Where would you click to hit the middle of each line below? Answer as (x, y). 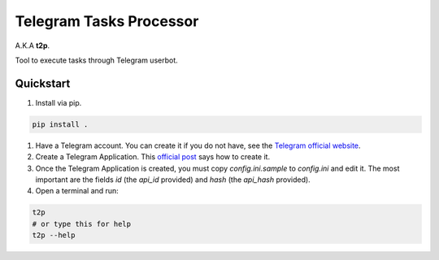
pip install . (60, 124)
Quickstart (43, 83)
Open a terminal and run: (77, 191)
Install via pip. (59, 102)
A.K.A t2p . (33, 45)
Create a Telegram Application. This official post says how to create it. (153, 157)
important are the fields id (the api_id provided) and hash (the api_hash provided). (173, 180)
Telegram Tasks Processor (107, 21)
